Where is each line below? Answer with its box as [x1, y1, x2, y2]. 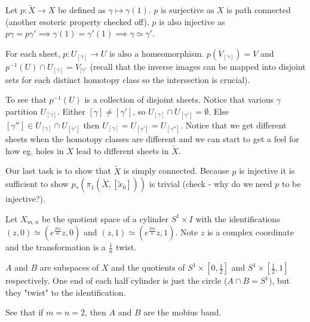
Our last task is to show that [5, 164, 111, 177]
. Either [57, 105, 85, 117]
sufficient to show [5, 177, 69, 190]
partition [5, 105, 38, 117]
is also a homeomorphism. [109, 47, 204, 59]
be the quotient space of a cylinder [42, 212, 169, 225]
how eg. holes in [5, 144, 64, 157]
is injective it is [239, 164, 295, 177]
